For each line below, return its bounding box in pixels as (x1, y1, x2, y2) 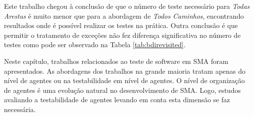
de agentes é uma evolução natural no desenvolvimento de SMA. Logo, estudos (4, 85, 241, 95)
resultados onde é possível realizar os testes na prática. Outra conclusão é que (4, 20, 238, 30)
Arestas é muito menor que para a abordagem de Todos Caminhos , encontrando (4, 10, 244, 21)
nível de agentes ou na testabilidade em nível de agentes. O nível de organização (4, 75, 245, 86)
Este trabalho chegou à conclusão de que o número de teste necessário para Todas (4, 1, 250, 11)
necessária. (4, 104, 36, 114)
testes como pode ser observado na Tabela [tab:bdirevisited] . (4, 39, 186, 50)
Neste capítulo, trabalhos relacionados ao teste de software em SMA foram (4, 56, 228, 66)
